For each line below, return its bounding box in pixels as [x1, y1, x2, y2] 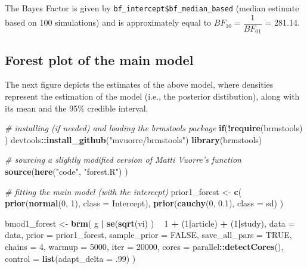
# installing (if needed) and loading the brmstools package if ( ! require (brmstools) [5, 122, 303, 134]
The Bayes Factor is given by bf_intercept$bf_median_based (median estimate [5, 2, 299, 14]
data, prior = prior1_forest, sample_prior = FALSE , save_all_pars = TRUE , [5, 228, 292, 241]
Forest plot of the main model [5, 50, 194, 69]
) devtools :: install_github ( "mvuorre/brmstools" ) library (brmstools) [5, 133, 262, 146]
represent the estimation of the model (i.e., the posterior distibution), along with [5, 89, 300, 102]
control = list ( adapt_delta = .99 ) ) [5, 252, 136, 264]
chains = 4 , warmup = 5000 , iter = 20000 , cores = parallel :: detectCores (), [5, 240, 284, 252]
